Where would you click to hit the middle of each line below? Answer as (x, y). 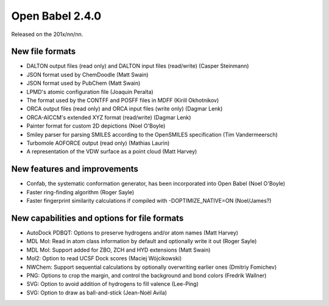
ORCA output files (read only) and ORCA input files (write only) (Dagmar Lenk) (125, 109)
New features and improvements (75, 169)
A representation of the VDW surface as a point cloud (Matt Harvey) (112, 151)
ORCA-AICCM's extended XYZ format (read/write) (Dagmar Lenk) (109, 117)
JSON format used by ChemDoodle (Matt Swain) (87, 75)
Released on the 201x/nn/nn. (47, 34)
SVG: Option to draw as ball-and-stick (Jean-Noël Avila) (97, 293)
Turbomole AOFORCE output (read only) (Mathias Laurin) (98, 143)
